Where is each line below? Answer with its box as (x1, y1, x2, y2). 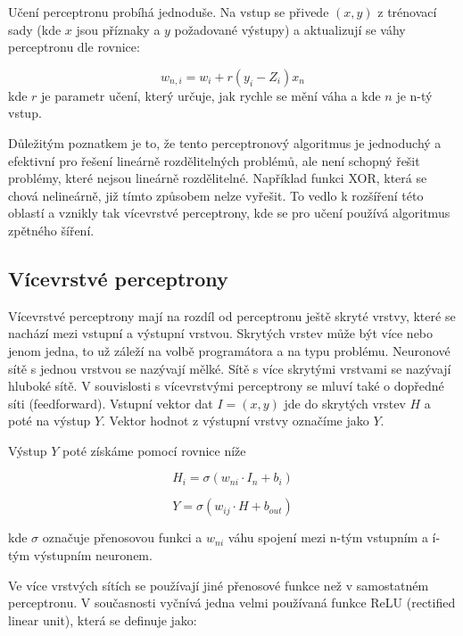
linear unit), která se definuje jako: (8, 610, 197, 629)
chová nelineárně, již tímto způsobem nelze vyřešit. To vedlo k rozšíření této (8, 186, 424, 204)
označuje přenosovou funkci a (42, 528, 203, 547)
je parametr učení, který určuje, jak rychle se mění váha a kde (41, 86, 381, 104)
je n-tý (396, 86, 433, 104)
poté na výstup (8, 411, 91, 430)
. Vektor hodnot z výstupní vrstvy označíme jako (102, 411, 369, 430)
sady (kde (8, 20, 62, 38)
